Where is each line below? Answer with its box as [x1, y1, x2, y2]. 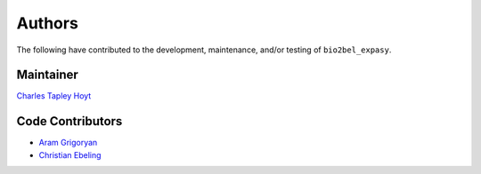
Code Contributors [16, 114, 123, 129]
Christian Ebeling [38, 149, 102, 160]
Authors [16, 13, 79, 33]
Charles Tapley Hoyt [16, 91, 92, 101]
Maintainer [16, 67, 79, 83]
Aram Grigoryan [38, 138, 98, 148]
